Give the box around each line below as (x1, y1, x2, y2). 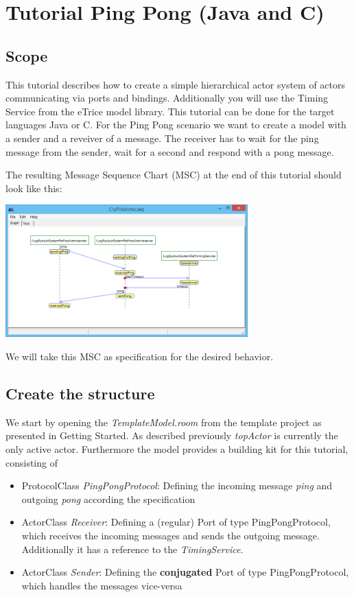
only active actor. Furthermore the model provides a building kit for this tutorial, (5, 442, 349, 456)
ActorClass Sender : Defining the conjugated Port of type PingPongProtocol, (21, 565, 349, 579)
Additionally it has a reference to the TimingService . (21, 541, 244, 556)
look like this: (5, 180, 62, 195)
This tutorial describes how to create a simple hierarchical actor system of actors (5, 77, 346, 91)
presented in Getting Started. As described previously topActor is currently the (5, 428, 338, 443)
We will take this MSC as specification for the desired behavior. (5, 349, 274, 364)
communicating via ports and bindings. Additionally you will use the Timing (5, 91, 329, 105)
